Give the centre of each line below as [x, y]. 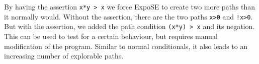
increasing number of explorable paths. [64, 56]
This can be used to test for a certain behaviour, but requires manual [111, 36]
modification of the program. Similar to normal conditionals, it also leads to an [126, 46]
